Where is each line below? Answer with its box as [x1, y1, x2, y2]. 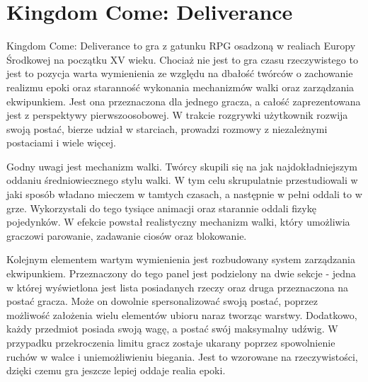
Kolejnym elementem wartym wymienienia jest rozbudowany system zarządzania [6, 252, 356, 267]
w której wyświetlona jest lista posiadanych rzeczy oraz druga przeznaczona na [6, 279, 349, 294]
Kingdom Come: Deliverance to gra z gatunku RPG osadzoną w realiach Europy [6, 38, 356, 53]
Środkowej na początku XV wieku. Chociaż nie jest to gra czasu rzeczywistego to [6, 52, 358, 66]
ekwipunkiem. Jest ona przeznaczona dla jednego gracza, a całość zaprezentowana [6, 93, 361, 108]
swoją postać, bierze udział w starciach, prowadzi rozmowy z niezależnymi [6, 121, 328, 136]
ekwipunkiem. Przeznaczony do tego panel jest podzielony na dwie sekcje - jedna [6, 266, 356, 281]
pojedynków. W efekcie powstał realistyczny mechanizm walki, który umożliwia [6, 214, 350, 229]
